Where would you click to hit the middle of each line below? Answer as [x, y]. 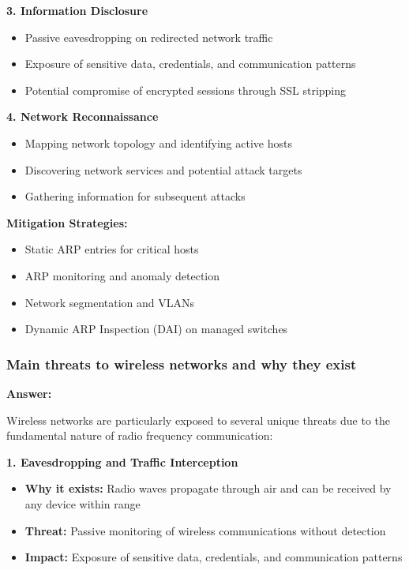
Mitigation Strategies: [67, 222]
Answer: [29, 393]
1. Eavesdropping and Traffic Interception [122, 461]
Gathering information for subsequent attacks [135, 196]
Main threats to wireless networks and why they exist [182, 364]
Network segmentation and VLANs [110, 302]
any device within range [83, 503]
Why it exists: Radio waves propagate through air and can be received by [208, 488]
